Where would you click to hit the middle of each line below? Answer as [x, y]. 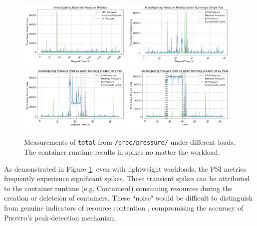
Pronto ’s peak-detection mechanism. [61, 217]
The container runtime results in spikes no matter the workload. [122, 152]
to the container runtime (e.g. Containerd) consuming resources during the [118, 188]
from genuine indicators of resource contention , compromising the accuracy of [124, 208]
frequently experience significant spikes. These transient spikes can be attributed [127, 178]
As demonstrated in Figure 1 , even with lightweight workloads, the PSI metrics [125, 168]
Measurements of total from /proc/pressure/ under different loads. [130, 142]
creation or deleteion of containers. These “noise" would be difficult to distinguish [128, 198]
